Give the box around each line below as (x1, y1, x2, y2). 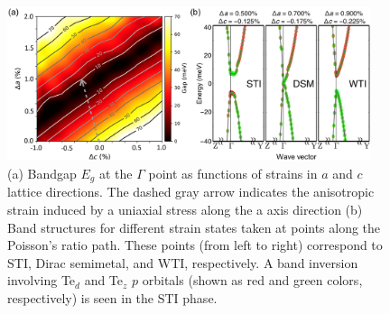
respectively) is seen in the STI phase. (7, 288, 218, 307)
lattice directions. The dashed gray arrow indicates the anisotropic (7, 182, 375, 201)
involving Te (7, 271, 76, 290)
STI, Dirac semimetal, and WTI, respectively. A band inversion (7, 253, 358, 272)
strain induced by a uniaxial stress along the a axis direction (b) (7, 199, 363, 218)
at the (98, 163, 133, 182)
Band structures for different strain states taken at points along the (7, 217, 381, 236)
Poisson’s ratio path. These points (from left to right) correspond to (7, 235, 383, 254)
